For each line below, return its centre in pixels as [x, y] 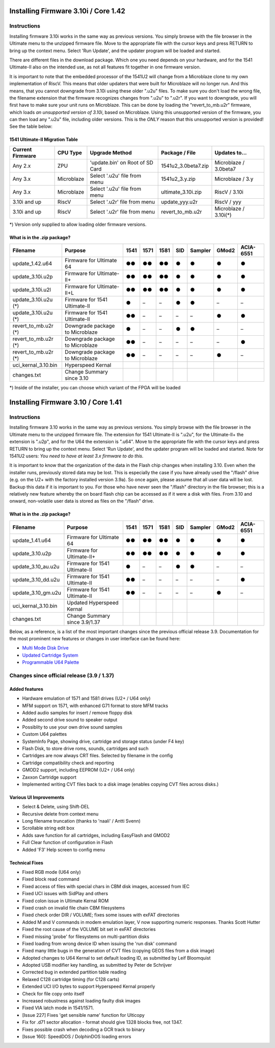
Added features [26, 689]
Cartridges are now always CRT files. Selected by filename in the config [98, 756]
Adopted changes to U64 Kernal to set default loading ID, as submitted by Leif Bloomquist [116, 958]
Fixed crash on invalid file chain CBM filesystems [74, 907]
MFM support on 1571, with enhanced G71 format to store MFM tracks [95, 706]
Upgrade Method [111, 152]
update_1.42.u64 [32, 264]
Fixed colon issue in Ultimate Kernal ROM [65, 901]
